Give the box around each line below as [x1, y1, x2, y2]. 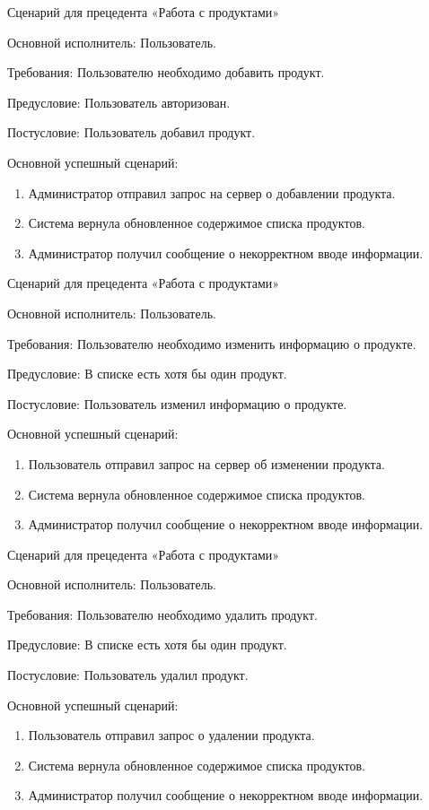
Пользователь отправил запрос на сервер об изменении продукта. [28, 454, 385, 473]
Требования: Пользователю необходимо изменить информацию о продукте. [7, 334, 416, 353]
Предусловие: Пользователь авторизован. [7, 92, 231, 111]
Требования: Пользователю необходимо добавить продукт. [7, 63, 325, 82]
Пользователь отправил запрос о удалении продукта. [28, 726, 315, 745]
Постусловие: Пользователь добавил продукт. [7, 123, 256, 142]
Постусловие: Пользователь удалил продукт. [7, 666, 249, 684]
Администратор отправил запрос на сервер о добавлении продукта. [28, 183, 396, 202]
